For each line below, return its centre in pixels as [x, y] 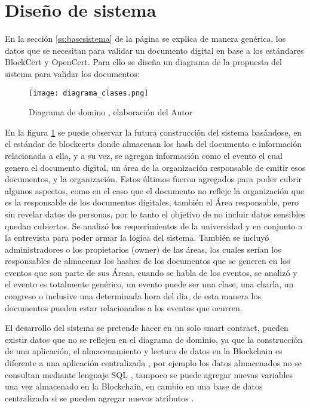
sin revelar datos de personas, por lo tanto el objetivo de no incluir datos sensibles [155, 214]
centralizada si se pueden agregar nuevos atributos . [99, 398]
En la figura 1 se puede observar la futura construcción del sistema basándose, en [154, 132]
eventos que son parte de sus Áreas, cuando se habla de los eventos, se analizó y [151, 272]
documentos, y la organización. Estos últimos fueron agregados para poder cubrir [154, 179]
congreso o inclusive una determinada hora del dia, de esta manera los [133, 296]
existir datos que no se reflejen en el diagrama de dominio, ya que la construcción [154, 339]
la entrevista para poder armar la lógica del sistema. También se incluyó [137, 237]
